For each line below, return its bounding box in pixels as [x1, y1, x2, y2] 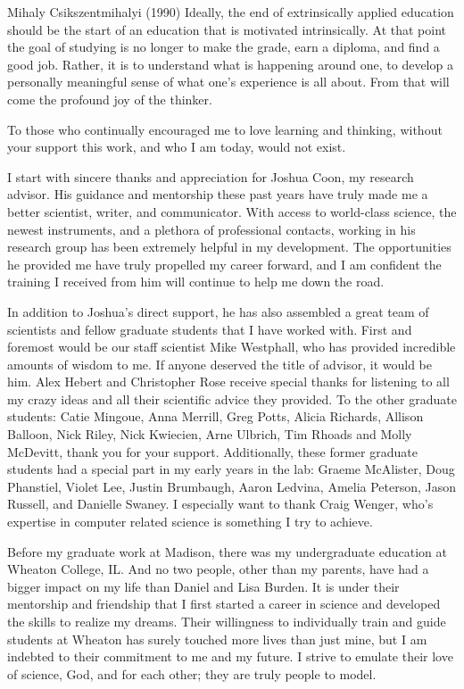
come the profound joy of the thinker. [7, 89, 212, 108]
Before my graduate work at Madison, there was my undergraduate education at [7, 542, 447, 560]
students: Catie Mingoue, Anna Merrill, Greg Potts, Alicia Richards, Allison [7, 407, 424, 426]
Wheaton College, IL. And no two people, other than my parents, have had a [7, 560, 429, 578]
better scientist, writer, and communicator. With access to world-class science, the [7, 202, 457, 220]
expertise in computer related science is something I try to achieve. [7, 512, 373, 531]
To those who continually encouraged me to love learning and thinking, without [7, 120, 443, 138]
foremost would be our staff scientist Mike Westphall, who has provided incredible [7, 337, 456, 356]
